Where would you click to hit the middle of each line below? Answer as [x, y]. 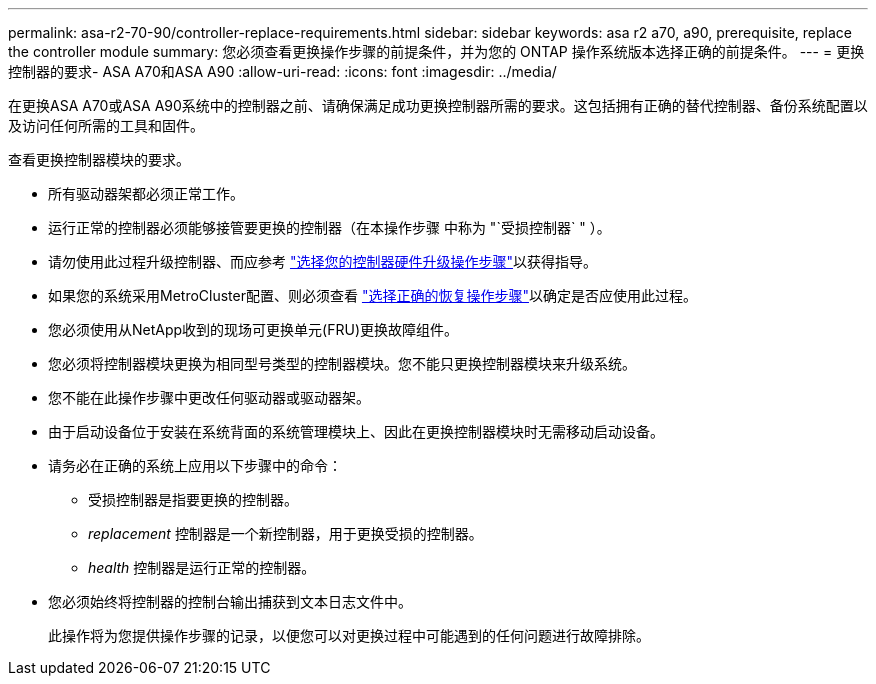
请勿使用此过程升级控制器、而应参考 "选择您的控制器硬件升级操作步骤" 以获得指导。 [322, 261]
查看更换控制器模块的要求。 [99, 159]
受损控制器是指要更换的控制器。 [193, 499]
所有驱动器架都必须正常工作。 [146, 193]
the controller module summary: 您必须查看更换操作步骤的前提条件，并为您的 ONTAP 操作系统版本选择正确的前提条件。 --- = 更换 [436, 51]
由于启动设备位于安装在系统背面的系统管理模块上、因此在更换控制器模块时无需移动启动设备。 [356, 431]
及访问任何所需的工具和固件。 [106, 125]
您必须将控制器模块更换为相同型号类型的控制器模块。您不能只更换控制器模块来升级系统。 [342, 363]
